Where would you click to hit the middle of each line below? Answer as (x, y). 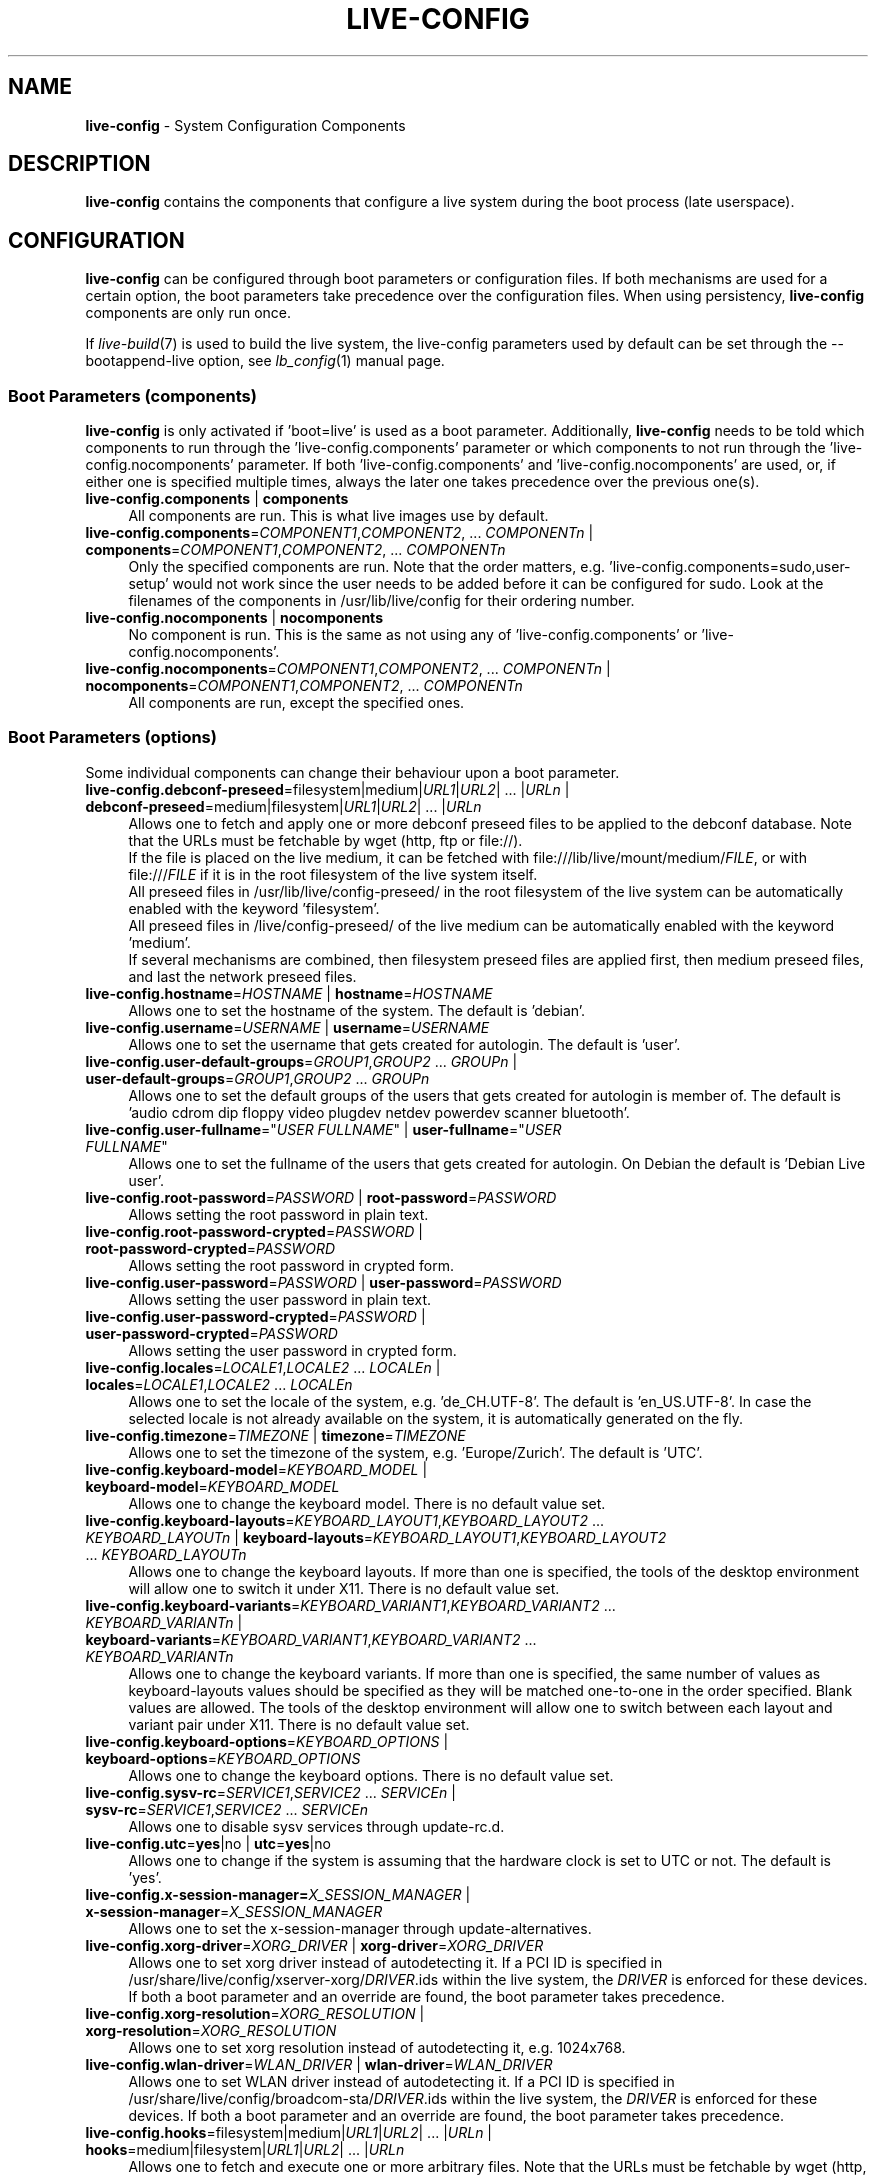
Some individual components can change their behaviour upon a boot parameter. (352, 772)
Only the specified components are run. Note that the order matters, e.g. (367, 567)
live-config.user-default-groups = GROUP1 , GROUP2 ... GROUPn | (301, 1061)
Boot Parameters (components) (132, 395)
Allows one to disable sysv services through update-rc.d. (316, 1826)
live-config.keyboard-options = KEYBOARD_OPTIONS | (267, 1741)
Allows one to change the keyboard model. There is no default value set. (367, 1503)
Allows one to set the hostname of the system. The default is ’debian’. (357, 1010)
